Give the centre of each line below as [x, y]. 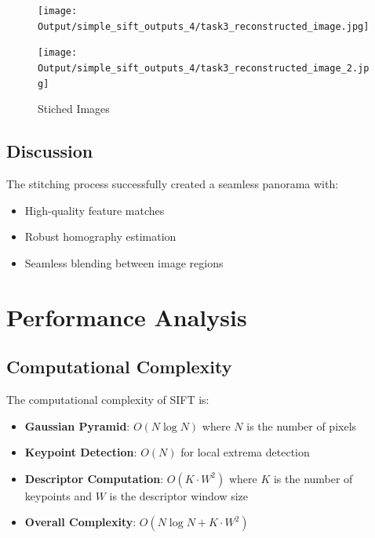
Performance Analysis [127, 316]
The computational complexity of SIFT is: [108, 400]
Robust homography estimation [100, 236]
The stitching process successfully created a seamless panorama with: [173, 184]
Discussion [50, 151]
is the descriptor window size [179, 495]
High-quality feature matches [95, 210]
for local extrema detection [245, 452]
